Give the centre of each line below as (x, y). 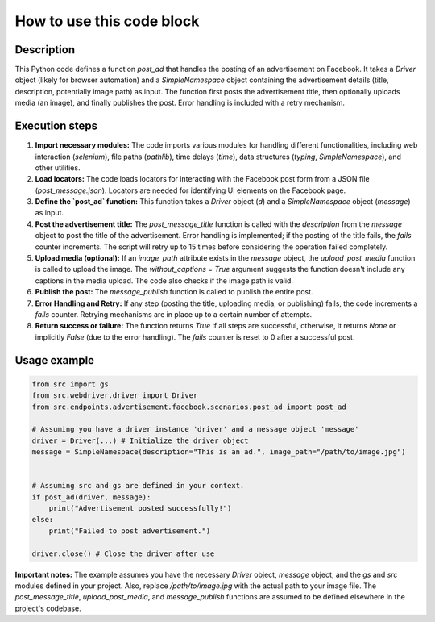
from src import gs (70, 384)
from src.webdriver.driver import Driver (115, 396)
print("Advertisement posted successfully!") (140, 509)
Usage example (55, 360)
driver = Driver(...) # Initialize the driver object (140, 440)
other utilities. (58, 167)
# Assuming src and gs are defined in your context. (138, 486)
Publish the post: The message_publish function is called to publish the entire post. (174, 292)
